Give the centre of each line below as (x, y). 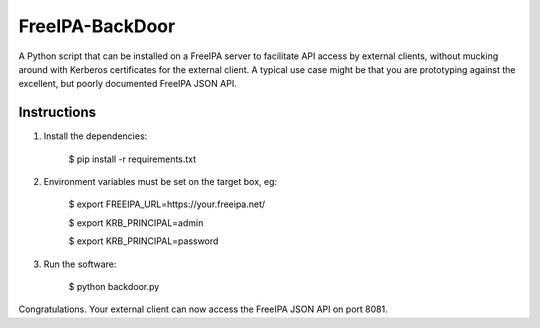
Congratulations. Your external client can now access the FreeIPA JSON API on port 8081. (203, 309)
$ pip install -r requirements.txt (132, 159)
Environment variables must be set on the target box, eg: (160, 182)
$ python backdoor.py (114, 286)
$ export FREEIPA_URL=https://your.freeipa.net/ (167, 204)
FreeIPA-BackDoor (97, 26)
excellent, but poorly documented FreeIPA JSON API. (127, 84)
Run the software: (80, 264)
